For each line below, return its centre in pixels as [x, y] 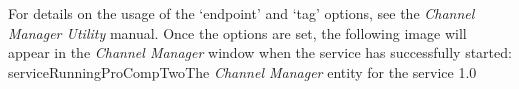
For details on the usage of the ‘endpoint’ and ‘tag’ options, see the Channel [241, 13]
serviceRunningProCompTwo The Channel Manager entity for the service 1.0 [242, 71]
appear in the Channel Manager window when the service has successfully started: [260, 52]
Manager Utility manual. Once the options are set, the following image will [237, 32]
